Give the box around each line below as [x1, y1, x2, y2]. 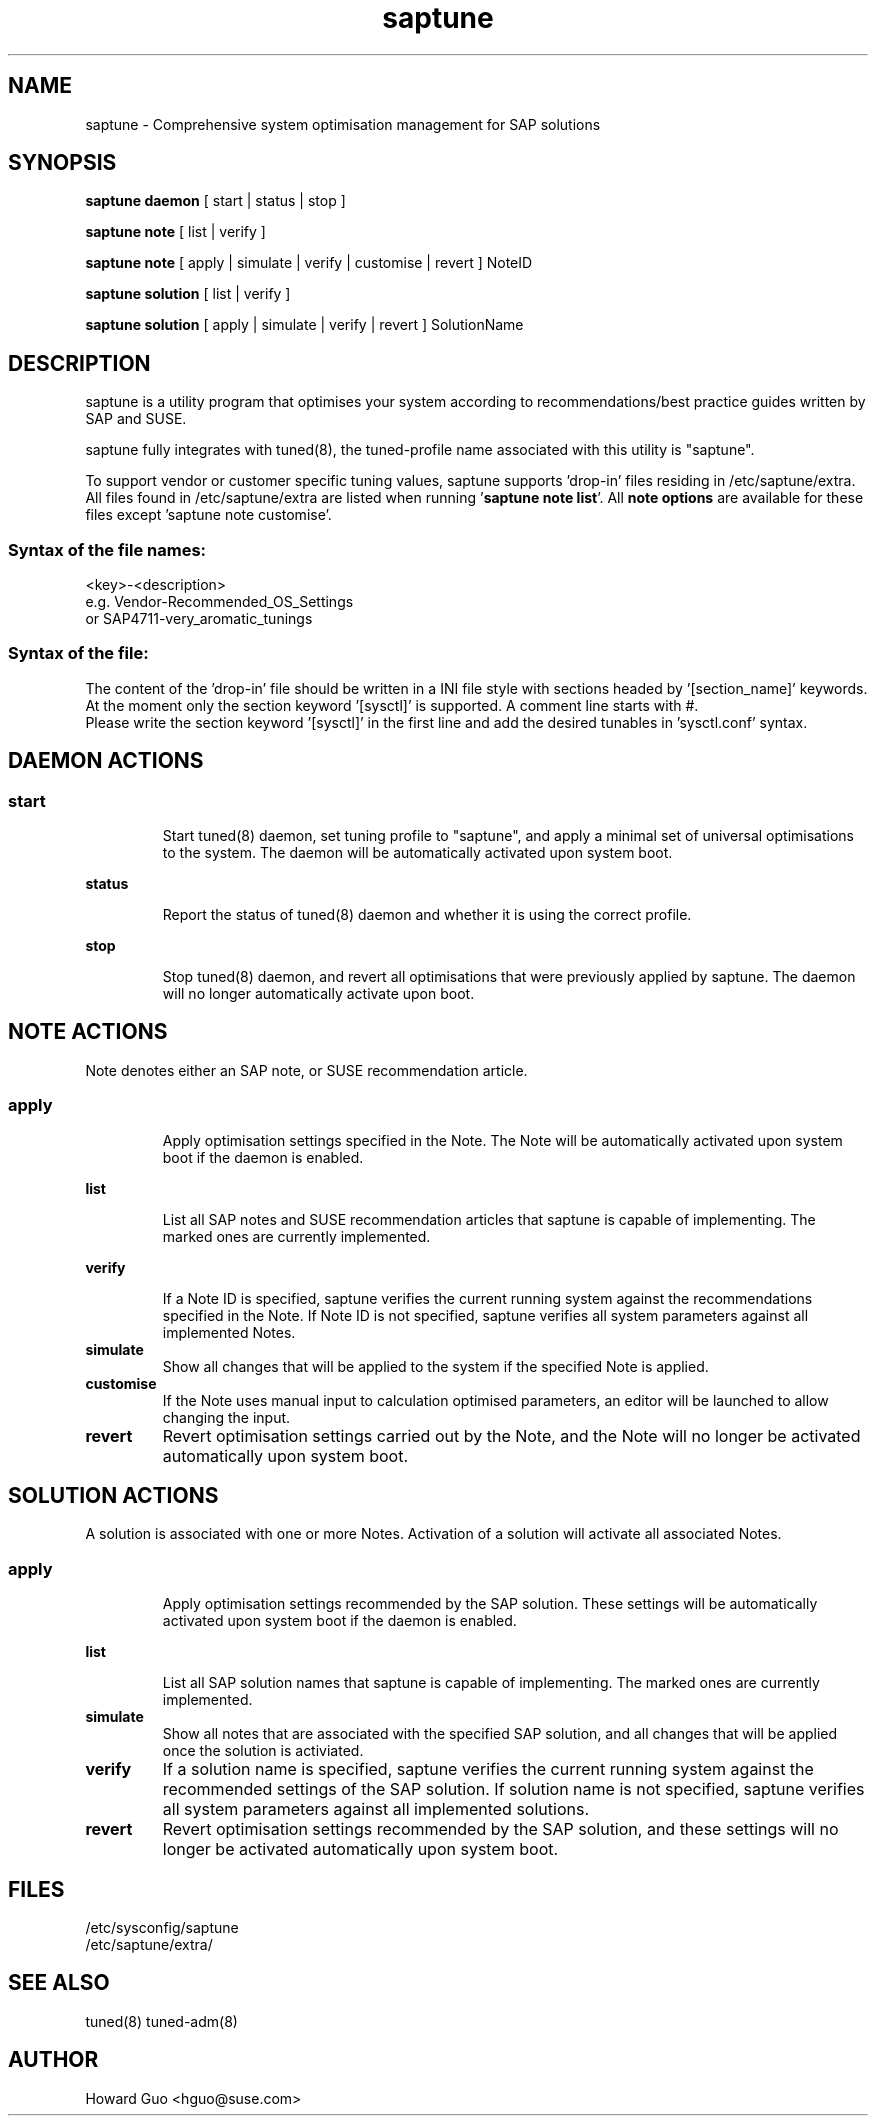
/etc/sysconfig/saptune [85, 1919, 239, 1937]
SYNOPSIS [8, 150, 117, 176]
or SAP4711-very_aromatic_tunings [85, 610, 313, 628]
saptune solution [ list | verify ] [85, 285, 291, 303]
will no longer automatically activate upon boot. [162, 985, 475, 1002]
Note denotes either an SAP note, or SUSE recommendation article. [85, 1061, 528, 1079]
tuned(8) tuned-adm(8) [85, 2012, 238, 2030]
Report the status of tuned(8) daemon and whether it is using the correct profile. [162, 906, 692, 923]
